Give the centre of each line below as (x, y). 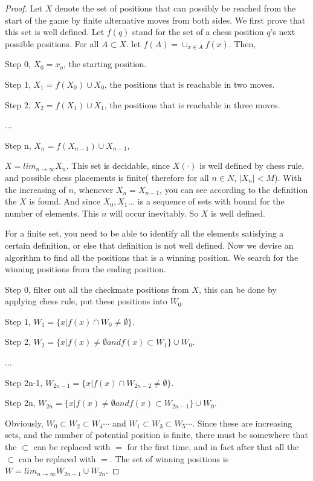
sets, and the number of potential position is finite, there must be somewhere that (156, 435)
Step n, (18, 145)
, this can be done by (237, 289)
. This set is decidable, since (118, 165)
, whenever (93, 189)
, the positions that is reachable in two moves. (189, 84)
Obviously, (24, 423)
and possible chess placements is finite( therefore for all (107, 177)
